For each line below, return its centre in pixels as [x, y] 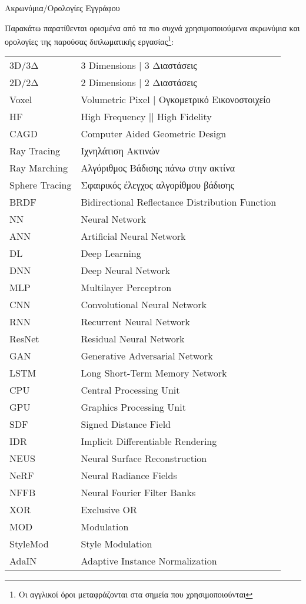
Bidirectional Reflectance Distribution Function [179, 202]
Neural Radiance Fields [129, 476]
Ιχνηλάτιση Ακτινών [120, 151]
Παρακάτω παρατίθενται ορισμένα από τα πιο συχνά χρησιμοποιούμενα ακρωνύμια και [152, 27]
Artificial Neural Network [133, 236]
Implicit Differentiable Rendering [149, 441]
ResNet [24, 339]
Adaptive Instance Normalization [149, 561]
